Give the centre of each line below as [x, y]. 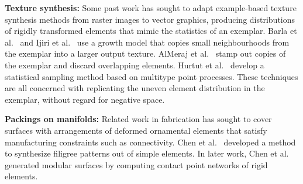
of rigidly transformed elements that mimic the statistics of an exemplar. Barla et [151, 31]
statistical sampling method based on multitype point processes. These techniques [151, 76]
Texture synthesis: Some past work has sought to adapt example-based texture [151, 8]
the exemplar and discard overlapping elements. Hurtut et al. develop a [135, 65]
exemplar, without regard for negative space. [85, 99]
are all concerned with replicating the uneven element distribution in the [135, 88]
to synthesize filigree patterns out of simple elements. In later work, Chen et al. [147, 153]
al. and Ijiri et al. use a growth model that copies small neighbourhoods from [147, 42]
